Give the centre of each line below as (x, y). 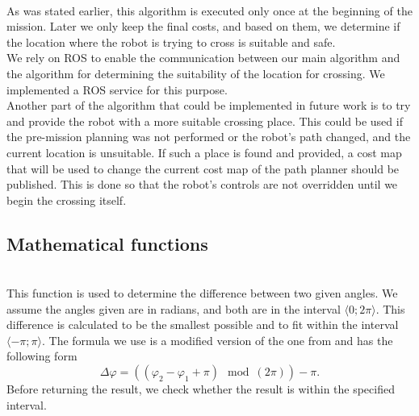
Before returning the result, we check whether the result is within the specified (201, 389)
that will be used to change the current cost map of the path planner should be (203, 168)
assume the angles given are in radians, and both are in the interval (174, 308)
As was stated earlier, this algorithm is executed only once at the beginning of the (209, 10)
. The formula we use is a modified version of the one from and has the (218, 340)
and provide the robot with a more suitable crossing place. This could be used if (205, 121)
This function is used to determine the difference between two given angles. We (202, 293)
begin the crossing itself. (67, 200)
